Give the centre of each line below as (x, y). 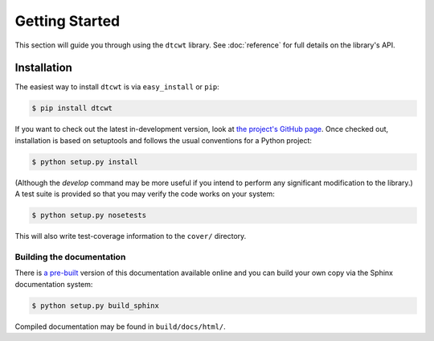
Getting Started (68, 21)
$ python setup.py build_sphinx (96, 305)
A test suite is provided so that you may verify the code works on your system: (145, 194)
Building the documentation (70, 257)
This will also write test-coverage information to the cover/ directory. (131, 236)
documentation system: (54, 284)
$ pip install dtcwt (72, 108)
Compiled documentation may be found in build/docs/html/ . (121, 327)
